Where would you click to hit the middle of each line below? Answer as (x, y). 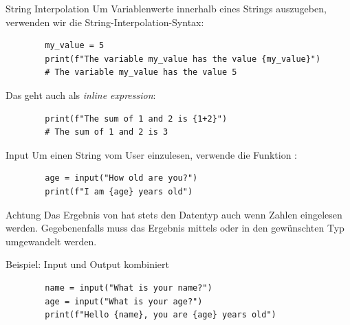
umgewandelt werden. (51, 241)
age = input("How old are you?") (121, 178)
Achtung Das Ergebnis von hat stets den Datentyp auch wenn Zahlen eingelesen (174, 214)
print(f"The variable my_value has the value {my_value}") (183, 59)
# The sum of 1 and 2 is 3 (107, 132)
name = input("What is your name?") (129, 288)
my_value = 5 (75, 46)
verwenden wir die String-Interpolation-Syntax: (105, 22)
